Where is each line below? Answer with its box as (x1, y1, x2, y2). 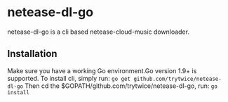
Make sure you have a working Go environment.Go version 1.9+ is (7, 66, 197, 75)
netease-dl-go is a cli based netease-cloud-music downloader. (7, 27, 189, 36)
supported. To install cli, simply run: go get (7, 74, 131, 82)
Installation (7, 48, 58, 60)
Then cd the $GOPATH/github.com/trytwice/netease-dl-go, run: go (24, 82, 217, 90)
